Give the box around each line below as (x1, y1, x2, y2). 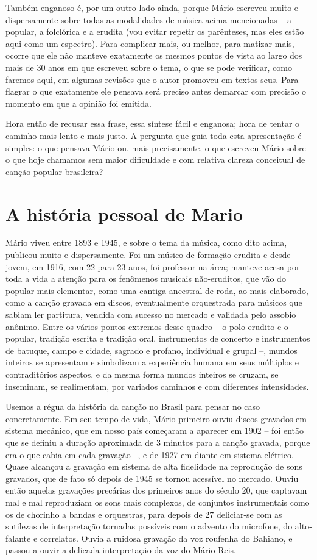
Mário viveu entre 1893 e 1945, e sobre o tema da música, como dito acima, (5, 236, 287, 249)
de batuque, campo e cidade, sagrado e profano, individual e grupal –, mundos (5, 343, 298, 356)
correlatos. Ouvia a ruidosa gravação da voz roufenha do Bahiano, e (40, 531, 293, 544)
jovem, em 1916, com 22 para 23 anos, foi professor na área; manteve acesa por (5, 260, 300, 273)
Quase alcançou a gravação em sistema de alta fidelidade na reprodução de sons (5, 460, 302, 473)
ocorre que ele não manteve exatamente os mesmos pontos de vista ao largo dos (5, 49, 302, 62)
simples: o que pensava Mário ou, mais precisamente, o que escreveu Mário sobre (5, 141, 306, 154)
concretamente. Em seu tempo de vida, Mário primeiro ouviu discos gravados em (5, 412, 307, 425)
